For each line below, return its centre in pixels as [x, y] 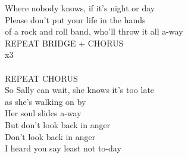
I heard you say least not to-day [63, 148]
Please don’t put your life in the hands [75, 19]
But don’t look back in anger [58, 124]
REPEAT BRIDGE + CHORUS [64, 43]
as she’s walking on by [46, 101]
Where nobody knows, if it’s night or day [80, 8]
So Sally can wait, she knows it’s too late [80, 90]
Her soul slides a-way [43, 113]
